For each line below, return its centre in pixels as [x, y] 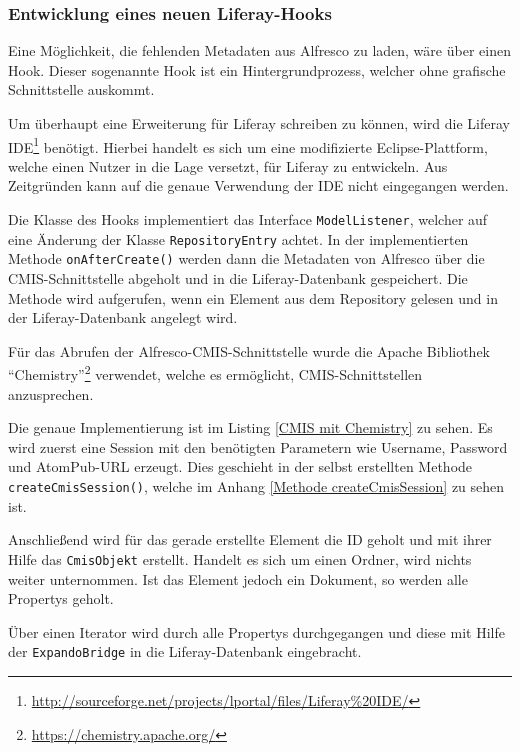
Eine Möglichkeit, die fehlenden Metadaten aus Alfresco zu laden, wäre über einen [259, 50]
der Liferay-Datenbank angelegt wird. [123, 317]
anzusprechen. [51, 393]
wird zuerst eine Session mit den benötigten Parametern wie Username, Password [258, 446]
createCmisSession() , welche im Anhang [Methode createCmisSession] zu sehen [256, 486]
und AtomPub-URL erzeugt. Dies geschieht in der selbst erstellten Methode [240, 466]
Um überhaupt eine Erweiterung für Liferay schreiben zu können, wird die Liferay [259, 123]
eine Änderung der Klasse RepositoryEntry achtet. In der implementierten [238, 238]
